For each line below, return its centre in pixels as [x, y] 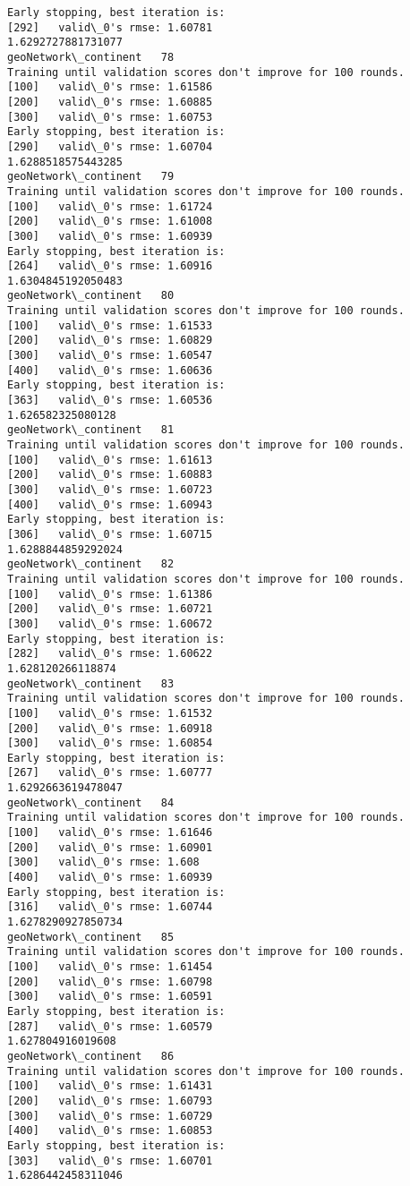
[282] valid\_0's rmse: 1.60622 [110, 654]
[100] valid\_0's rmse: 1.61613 [110, 460]
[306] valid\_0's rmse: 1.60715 [110, 534]
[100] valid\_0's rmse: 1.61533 [110, 325]
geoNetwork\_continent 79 [91, 177]
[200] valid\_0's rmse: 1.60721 [110, 609]
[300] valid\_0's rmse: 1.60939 [110, 236]
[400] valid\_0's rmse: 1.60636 [110, 370]
